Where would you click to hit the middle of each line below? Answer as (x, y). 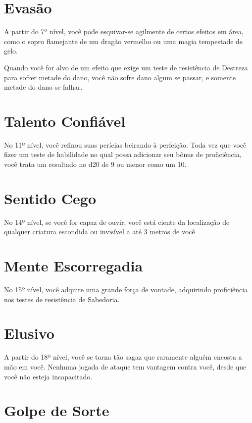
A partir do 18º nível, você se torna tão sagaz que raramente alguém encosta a (123, 357)
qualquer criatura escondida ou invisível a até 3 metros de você (100, 232)
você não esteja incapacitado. (48, 376)
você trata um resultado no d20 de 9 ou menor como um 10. (95, 164)
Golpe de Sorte (57, 410)
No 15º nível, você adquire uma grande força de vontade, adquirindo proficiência (126, 290)
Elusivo (29, 333)
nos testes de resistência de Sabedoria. (62, 299)
